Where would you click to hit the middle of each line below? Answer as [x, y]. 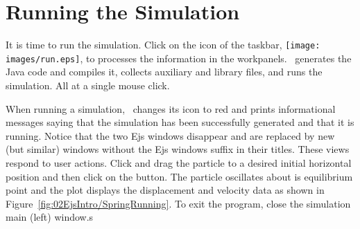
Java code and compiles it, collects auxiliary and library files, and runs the [164, 72]
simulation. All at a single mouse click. [88, 85]
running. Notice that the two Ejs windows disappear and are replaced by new [170, 135]
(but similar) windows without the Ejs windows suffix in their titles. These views [178, 149]
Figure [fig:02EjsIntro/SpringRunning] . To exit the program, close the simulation [178, 203]
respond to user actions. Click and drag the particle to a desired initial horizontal [179, 163]
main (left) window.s [50, 217]
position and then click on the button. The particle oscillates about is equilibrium [179, 176]
